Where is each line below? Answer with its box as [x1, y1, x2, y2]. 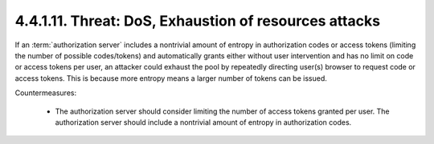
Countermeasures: [14, 88, 76, 98]
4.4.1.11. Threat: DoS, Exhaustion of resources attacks [14, 12, 381, 30]
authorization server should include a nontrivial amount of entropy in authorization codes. [55, 117, 352, 127]
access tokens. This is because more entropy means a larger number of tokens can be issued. [14, 73, 327, 83]
